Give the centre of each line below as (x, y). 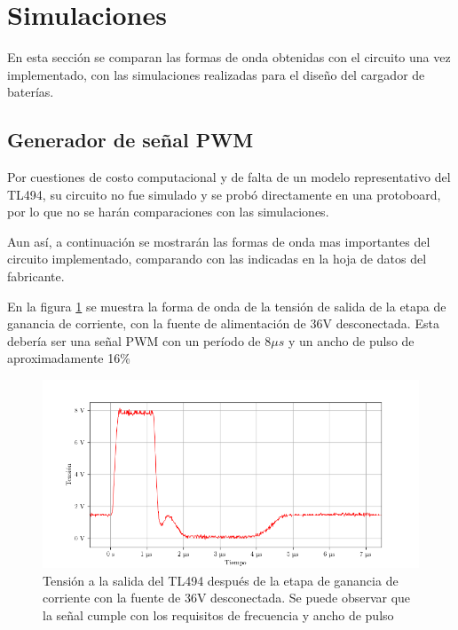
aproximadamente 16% (69, 358)
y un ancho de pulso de (351, 340)
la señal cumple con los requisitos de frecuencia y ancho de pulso (218, 614)
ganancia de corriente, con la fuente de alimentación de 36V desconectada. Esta (223, 323)
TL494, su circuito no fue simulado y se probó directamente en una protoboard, (224, 194)
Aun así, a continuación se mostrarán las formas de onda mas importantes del (219, 241)
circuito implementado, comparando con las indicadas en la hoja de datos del (217, 259)
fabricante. (36, 276)
